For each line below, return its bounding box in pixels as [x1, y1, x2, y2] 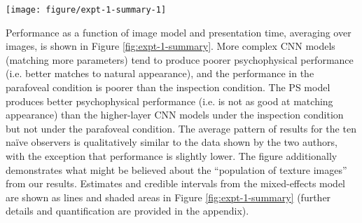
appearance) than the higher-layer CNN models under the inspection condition [6, 107, 344, 122]
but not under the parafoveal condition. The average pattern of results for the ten [6, 121, 356, 135]
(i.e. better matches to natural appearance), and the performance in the [6, 66, 314, 81]
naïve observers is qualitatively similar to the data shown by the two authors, [6, 135, 337, 149]
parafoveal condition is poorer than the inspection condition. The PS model [6, 80, 330, 95]
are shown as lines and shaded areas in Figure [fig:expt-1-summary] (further [6, 189, 331, 204]
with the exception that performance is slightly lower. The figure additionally [6, 149, 337, 163]
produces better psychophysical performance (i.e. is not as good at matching [6, 93, 333, 108]
